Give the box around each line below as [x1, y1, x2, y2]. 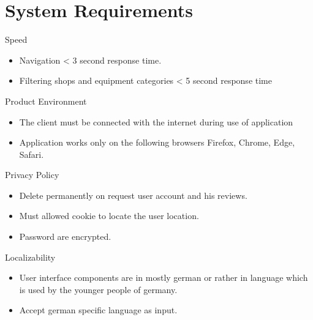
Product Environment [5, 94, 87, 107]
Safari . [19, 147, 44, 160]
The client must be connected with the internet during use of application [19, 115, 293, 128]
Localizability [5, 250, 56, 263]
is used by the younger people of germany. [19, 283, 178, 296]
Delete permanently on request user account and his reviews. [19, 188, 247, 201]
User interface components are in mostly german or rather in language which [19, 271, 308, 284]
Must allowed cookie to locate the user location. [19, 209, 199, 222]
